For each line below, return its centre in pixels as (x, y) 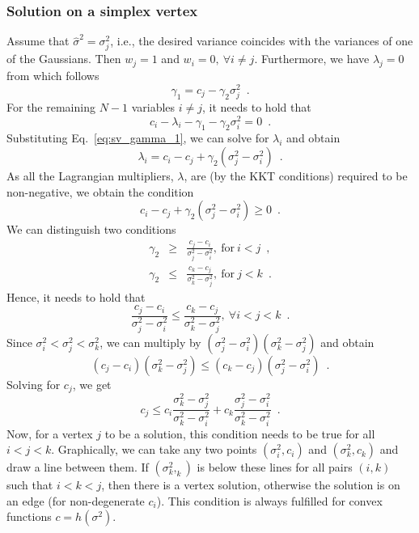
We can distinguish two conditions (91, 229)
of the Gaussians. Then (64, 59)
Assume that (38, 41)
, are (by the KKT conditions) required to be (296, 176)
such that (30, 485)
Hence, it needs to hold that (76, 296)
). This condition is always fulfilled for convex (269, 500)
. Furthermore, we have (312, 59)
